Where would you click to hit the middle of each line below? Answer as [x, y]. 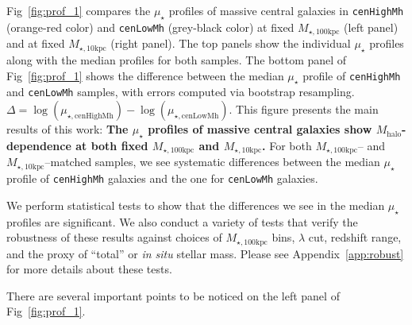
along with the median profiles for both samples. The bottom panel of [177, 60]
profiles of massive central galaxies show [260, 129]
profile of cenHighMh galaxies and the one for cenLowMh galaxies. [162, 178]
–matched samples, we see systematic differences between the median [212, 162]
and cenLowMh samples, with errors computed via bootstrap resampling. [181, 92]
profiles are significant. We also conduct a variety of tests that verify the [182, 221]
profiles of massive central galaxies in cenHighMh [286, 10]
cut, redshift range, [355, 237]
